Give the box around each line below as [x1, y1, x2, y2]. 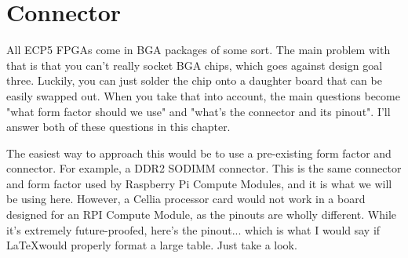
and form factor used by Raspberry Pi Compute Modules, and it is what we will [6, 175, 392, 191]
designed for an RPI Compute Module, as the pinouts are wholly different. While [6, 206, 396, 223]
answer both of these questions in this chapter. [6, 118, 231, 135]
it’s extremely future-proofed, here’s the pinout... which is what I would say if [6, 221, 381, 238]
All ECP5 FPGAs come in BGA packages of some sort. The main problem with [6, 42, 391, 58]
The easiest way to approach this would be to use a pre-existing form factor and [6, 144, 392, 161]
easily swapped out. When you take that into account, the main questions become [6, 87, 400, 104]
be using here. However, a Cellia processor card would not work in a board [6, 191, 366, 207]
